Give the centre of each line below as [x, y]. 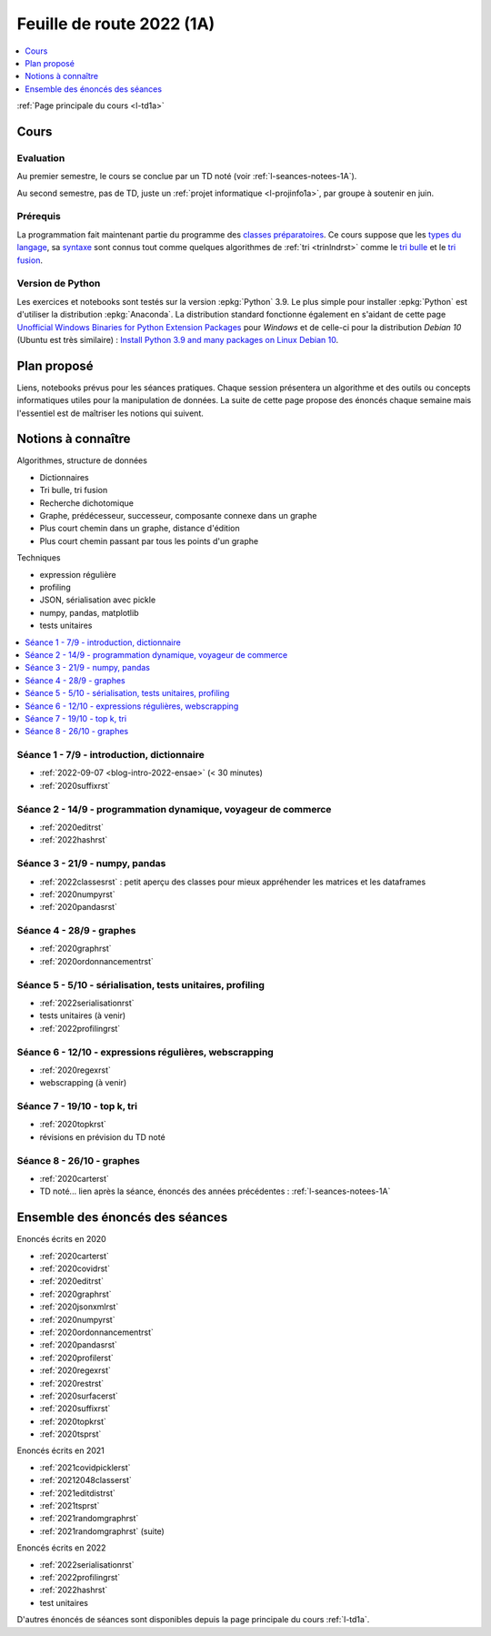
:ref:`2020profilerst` [76, 1358]
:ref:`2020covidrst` [75, 1268]
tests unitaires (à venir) [83, 1015]
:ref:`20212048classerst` [85, 1480]
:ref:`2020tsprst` [70, 1434]
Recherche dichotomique [86, 503]
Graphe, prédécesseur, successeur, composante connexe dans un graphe [178, 516]
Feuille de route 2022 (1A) [116, 24]
